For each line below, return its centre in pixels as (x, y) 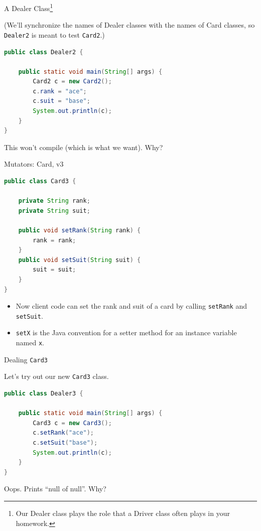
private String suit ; (54, 211)
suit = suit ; (54, 270)
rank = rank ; (54, 240)
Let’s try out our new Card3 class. (56, 376)
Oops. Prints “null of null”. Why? (55, 489)
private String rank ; (54, 201)
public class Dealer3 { (44, 394)
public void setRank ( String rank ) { (80, 230)
